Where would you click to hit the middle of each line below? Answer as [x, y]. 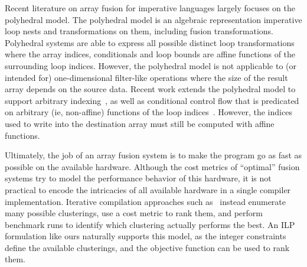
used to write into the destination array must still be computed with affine [140, 123]
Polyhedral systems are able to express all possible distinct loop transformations [150, 42]
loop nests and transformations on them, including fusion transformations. [139, 31]
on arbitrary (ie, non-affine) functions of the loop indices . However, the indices [148, 112]
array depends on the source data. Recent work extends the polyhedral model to [150, 89]
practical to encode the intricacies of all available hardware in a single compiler [148, 189]
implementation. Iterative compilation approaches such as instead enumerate [146, 201]
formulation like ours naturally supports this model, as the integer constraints [146, 236]
